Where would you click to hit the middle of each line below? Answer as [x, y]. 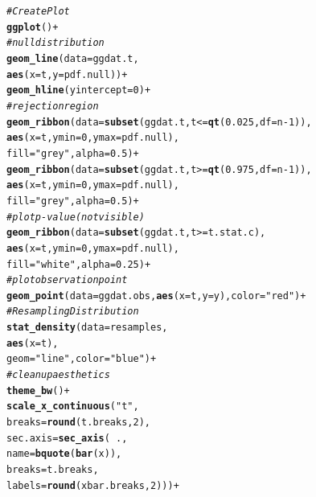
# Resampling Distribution [73, 312]
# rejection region [53, 106]
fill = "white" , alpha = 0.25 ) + [79, 264]
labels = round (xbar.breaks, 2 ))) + [93, 485]
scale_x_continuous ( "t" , [73, 407]
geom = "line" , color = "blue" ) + [82, 359]
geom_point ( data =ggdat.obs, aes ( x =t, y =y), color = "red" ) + [156, 296]
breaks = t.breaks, [53, 470]
